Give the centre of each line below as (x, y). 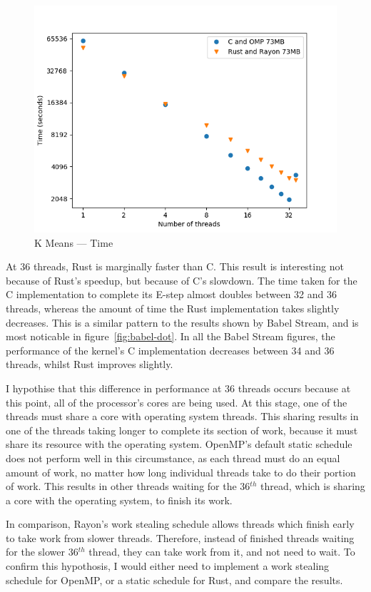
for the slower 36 (42, 552)
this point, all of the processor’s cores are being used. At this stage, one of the (177, 402)
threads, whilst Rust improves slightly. (90, 364)
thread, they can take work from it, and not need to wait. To (222, 552)
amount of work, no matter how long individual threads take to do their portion (181, 472)
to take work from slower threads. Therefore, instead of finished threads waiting (180, 537)
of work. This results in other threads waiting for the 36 (128, 486)
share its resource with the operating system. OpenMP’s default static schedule (179, 444)
